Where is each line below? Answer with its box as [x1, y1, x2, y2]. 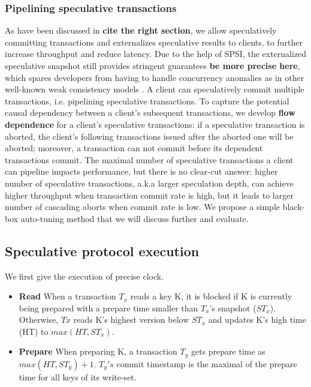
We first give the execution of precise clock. [5, 269, 164, 282]
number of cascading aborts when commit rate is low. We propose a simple [5, 200, 280, 213]
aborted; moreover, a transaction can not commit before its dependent [5, 142, 263, 154]
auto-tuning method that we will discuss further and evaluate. [20, 212, 249, 224]
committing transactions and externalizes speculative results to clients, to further [5, 35, 303, 48]
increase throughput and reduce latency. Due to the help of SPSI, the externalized [5, 47, 307, 60]
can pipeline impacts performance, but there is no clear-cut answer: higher [5, 165, 278, 178]
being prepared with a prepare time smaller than [19, 301, 198, 314]
